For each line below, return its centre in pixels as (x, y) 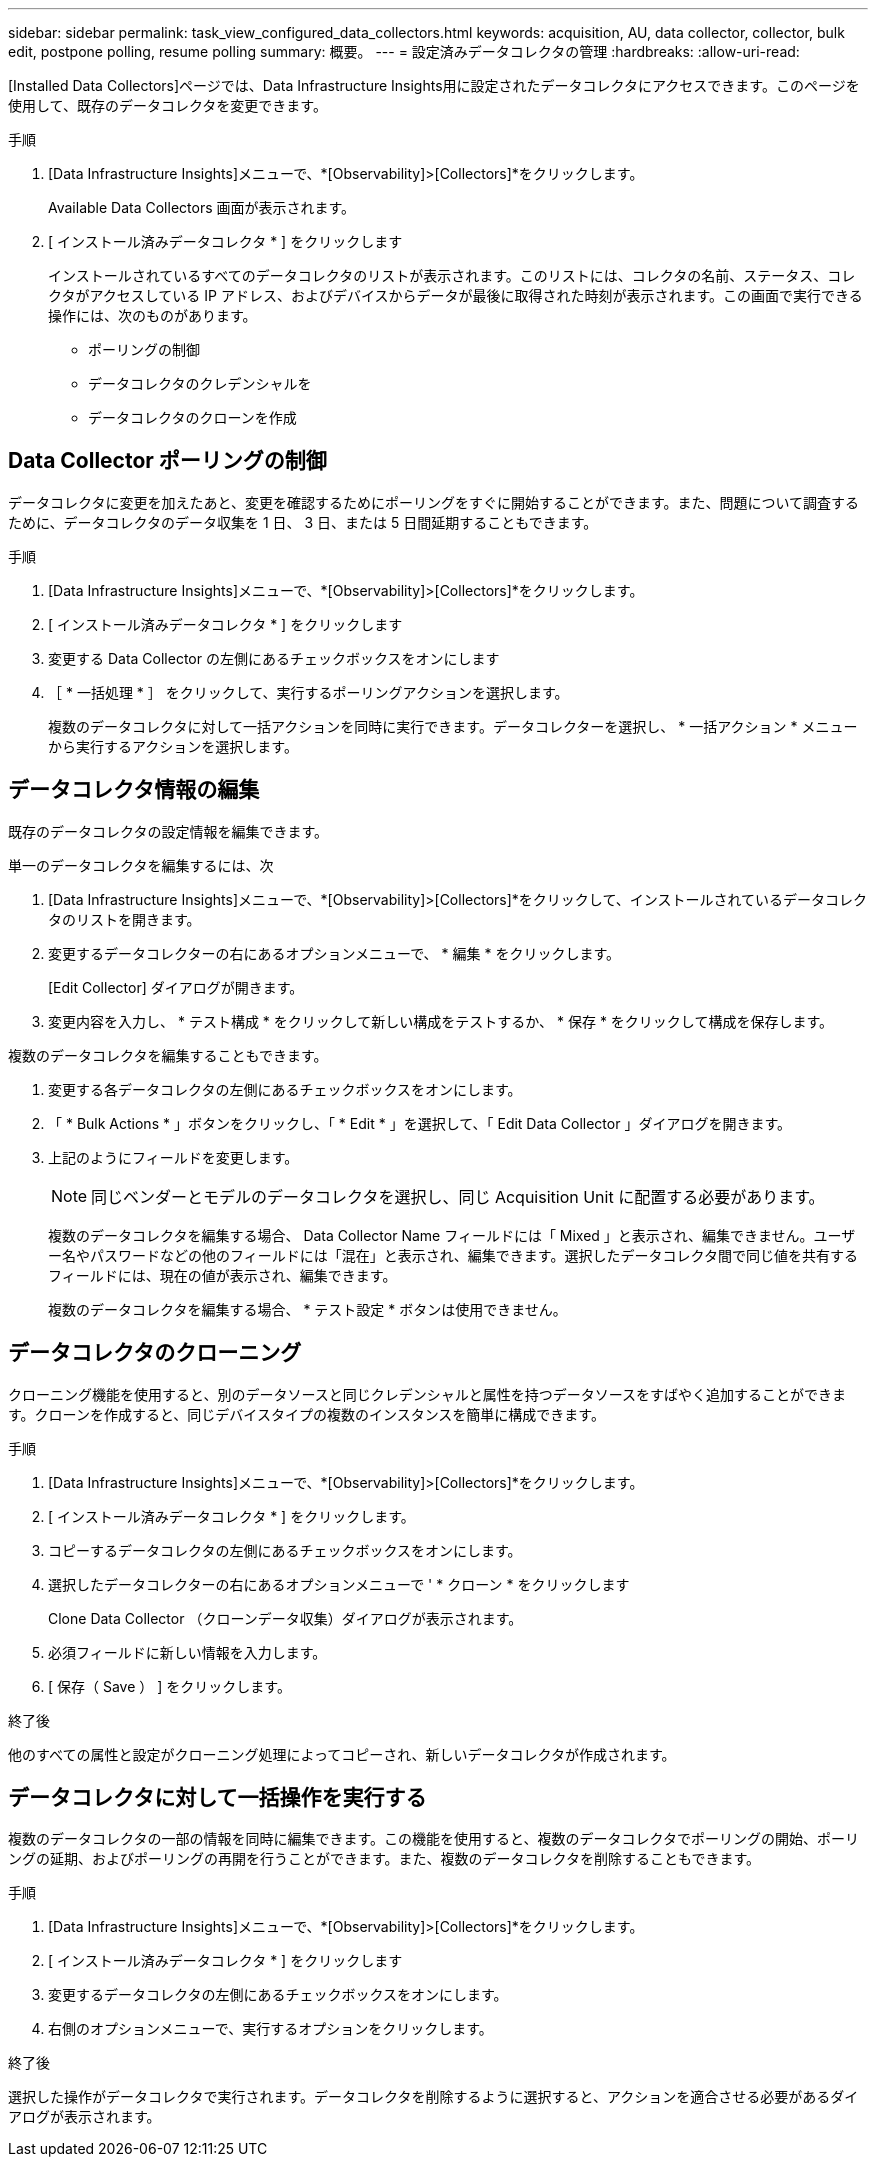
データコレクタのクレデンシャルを (200, 383)
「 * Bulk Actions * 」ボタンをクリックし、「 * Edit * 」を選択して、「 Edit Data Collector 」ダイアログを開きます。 (419, 1123)
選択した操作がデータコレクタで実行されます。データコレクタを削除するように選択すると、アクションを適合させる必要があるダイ (433, 2097)
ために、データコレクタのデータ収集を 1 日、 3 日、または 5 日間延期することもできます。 (303, 522)
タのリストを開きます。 (124, 919)
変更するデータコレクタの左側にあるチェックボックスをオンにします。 (278, 1995)
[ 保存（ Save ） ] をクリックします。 (169, 1686)
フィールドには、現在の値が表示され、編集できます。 (222, 1275)
